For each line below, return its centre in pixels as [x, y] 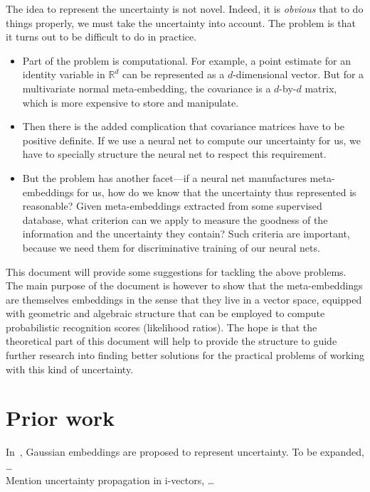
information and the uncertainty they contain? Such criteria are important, [186, 234]
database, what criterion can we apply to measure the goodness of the [175, 219]
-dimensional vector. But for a [298, 74]
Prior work [60, 418]
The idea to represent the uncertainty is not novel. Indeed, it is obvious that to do [185, 9]
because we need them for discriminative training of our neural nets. [171, 247]
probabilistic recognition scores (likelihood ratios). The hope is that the [162, 327]
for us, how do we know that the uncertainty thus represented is [217, 192]
